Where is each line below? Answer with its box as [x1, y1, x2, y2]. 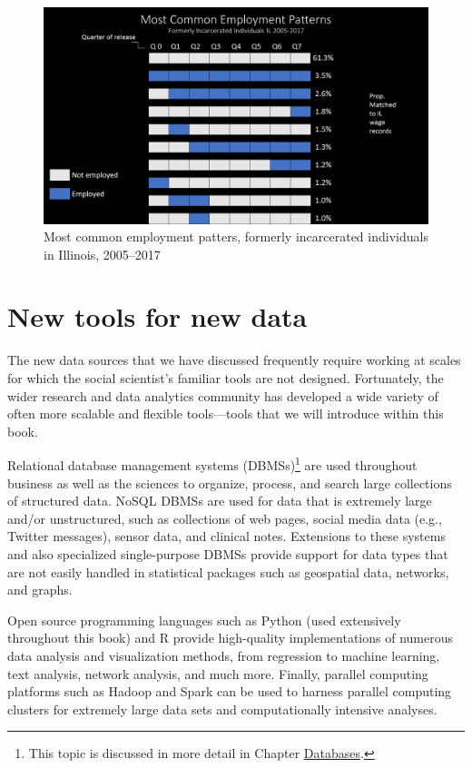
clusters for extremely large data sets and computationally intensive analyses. [7, 699, 438, 718]
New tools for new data [7, 298, 308, 335]
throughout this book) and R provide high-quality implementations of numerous [7, 628, 454, 647]
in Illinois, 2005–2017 [44, 244, 161, 263]
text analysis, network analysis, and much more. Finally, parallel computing [7, 664, 428, 683]
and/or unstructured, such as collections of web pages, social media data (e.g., [7, 508, 442, 527]
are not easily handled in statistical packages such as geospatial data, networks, [7, 562, 449, 581]
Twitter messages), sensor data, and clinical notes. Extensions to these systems [7, 527, 446, 546]
